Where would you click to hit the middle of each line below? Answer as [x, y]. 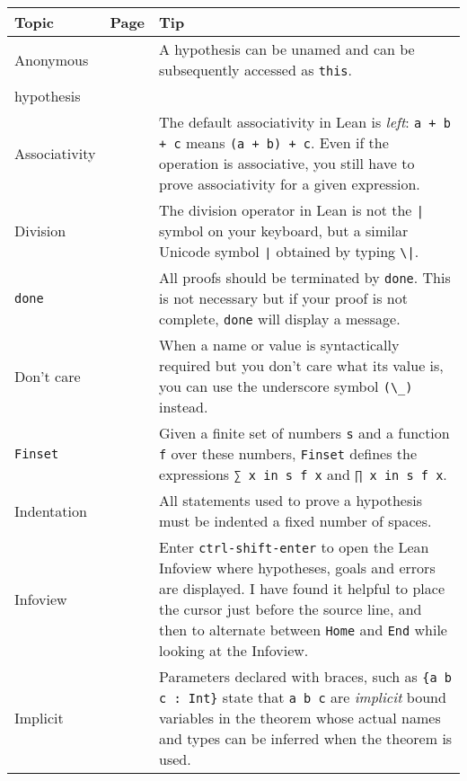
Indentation [51, 510]
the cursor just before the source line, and [291, 609]
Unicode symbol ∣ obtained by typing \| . [289, 251]
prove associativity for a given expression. [290, 184]
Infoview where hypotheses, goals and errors [297, 568]
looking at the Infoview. [234, 650]
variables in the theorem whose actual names [300, 718]
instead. [184, 407]
